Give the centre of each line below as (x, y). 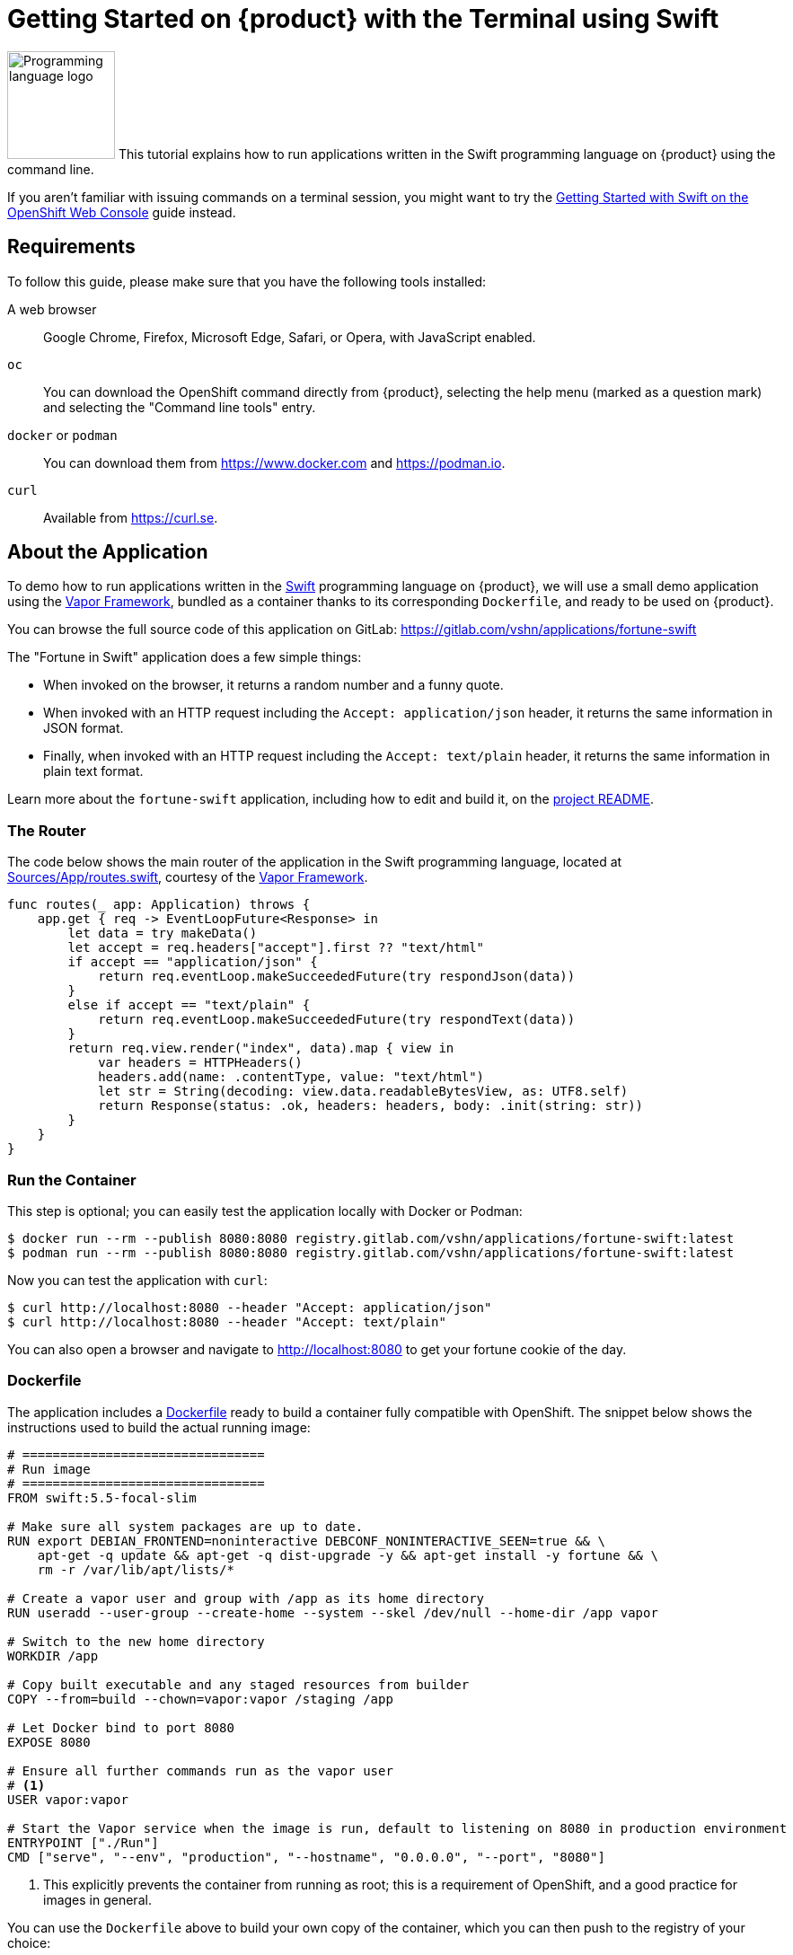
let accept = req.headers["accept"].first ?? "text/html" (276, 948)
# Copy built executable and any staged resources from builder (238, 1684)
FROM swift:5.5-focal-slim (102, 1497)
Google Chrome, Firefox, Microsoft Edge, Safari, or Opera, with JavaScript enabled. (290, 337)
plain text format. (93, 771)
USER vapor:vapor (68, 1799)
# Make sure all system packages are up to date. (185, 1526)
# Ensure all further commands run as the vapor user (200, 1770)
